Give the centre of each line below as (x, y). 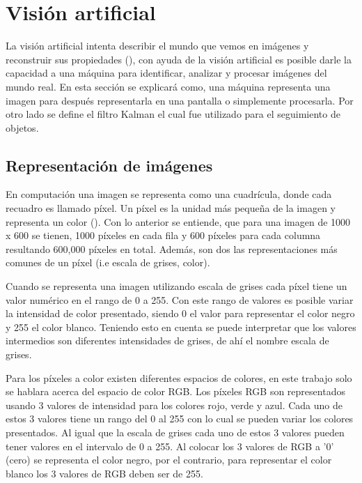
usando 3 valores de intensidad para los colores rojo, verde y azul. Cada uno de (174, 405)
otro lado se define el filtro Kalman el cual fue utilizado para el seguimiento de (173, 114)
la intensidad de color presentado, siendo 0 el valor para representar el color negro (180, 313)
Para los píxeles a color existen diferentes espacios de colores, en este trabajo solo (179, 377)
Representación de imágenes (109, 165)
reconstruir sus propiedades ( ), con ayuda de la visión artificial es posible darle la (179, 59)
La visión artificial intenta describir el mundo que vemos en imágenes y (157, 46)
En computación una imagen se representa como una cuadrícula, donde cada (169, 194)
